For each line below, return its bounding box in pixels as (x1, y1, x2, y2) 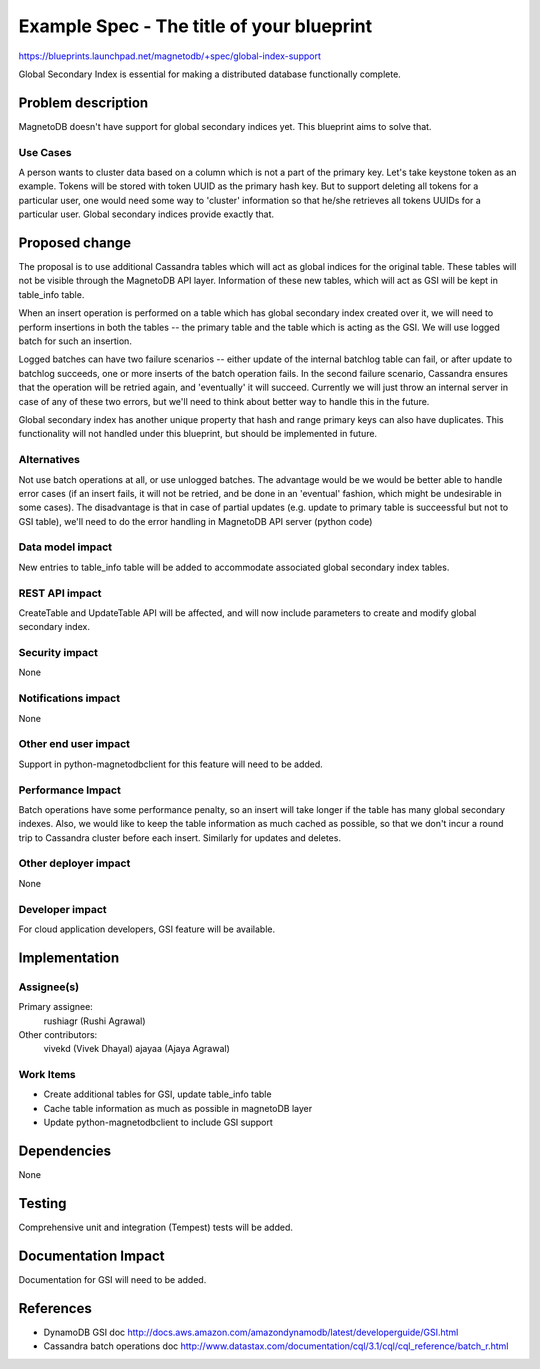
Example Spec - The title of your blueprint (18, 15, 373, 37)
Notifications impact (18, 691, 120, 705)
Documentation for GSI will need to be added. (18, 1273, 207, 1285)
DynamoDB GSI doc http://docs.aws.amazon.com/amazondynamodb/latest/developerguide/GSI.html (43, 1326, 459, 1338)
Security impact (18, 646, 99, 660)
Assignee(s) (18, 980, 80, 994)
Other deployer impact (18, 856, 131, 870)
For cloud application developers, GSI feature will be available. (18, 923, 276, 935)
